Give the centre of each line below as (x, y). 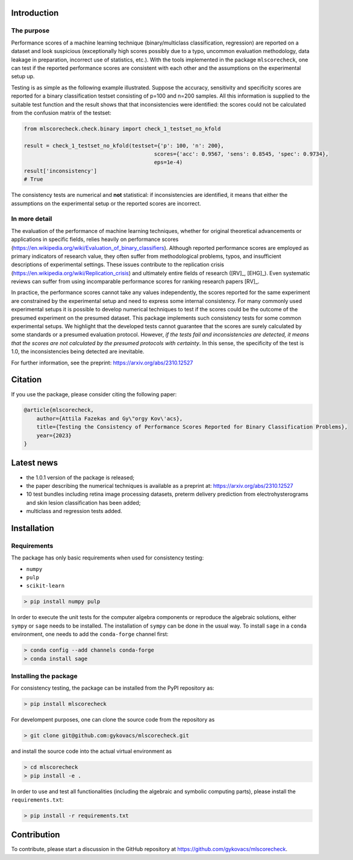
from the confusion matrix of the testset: (61, 113)
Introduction (35, 13)
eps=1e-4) (168, 162)
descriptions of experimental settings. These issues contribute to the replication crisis (118, 264)
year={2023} (54, 435)
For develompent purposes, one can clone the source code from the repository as (113, 720)
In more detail (32, 219)
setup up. (23, 76)
